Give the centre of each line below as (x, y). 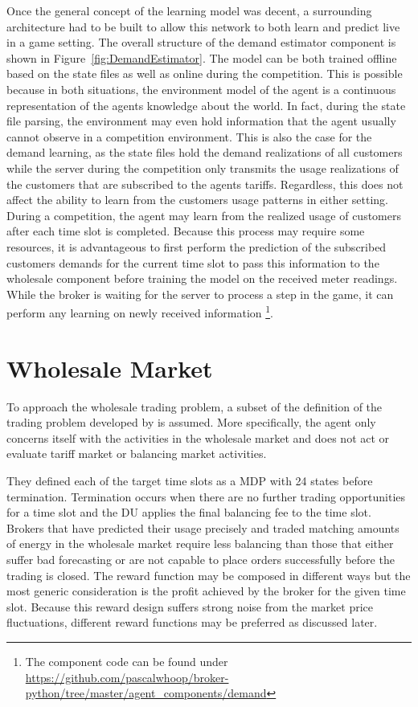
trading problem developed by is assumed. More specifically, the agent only (191, 422)
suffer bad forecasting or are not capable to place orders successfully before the (201, 559)
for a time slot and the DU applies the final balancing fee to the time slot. (189, 512)
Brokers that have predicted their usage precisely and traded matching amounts (203, 527)
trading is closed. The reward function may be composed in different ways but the (209, 575)
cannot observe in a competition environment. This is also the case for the (189, 136)
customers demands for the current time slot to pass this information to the (193, 262)
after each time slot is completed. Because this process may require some (186, 231)
